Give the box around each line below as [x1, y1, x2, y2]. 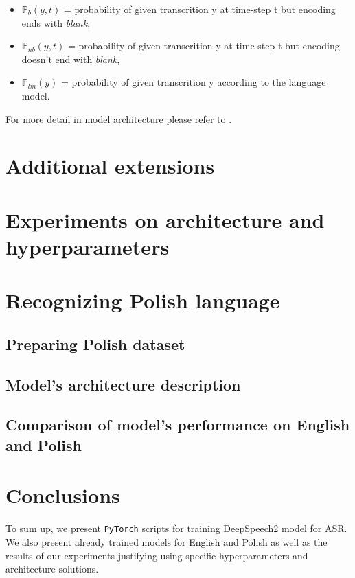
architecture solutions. [5, 562, 99, 576]
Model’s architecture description [5, 373, 241, 395]
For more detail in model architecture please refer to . [5, 111, 232, 126]
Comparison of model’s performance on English [5, 414, 350, 435]
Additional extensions [5, 152, 215, 180]
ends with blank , [21, 15, 91, 30]
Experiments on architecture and [5, 205, 325, 233]
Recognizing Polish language [5, 286, 280, 314]
